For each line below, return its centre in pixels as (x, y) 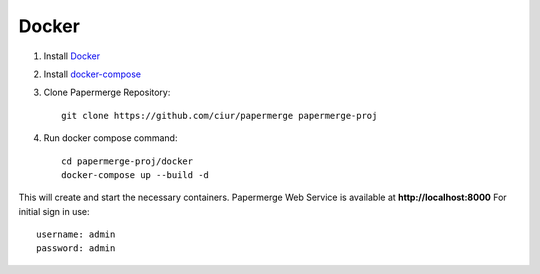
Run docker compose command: (110, 138)
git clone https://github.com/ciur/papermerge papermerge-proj (219, 115)
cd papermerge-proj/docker (127, 161)
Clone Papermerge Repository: (107, 92)
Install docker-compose (92, 74)
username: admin (76, 234)
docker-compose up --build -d (135, 174)
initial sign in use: (54, 211)
